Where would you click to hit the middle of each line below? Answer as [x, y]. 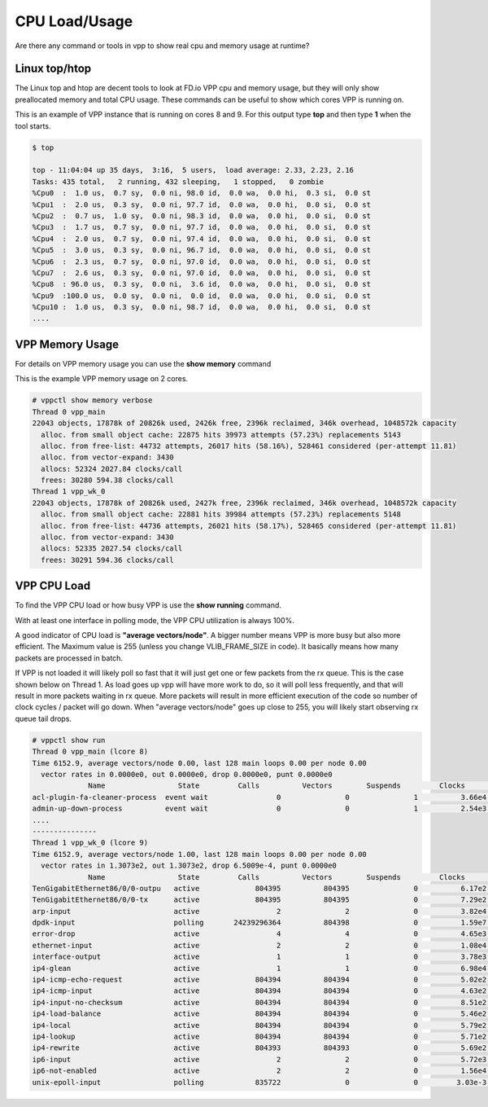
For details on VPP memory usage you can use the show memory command [143, 363]
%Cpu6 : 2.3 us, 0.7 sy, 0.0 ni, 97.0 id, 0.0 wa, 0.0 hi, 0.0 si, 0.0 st [202, 261]
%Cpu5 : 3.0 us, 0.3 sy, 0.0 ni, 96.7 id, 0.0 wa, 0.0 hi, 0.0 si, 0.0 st [202, 250]
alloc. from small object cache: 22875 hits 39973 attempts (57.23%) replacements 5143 [221, 435]
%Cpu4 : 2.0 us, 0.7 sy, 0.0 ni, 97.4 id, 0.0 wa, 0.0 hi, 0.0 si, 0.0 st [202, 239]
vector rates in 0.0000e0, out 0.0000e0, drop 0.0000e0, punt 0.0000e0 [187, 774]
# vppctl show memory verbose [92, 400]
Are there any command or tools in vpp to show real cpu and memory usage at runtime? [162, 46]
